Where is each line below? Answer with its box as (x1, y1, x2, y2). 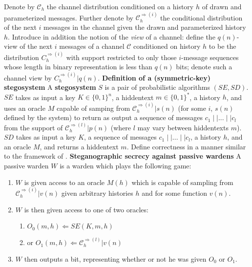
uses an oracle (4, 103, 45, 113)
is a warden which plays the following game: (60, 161, 191, 171)
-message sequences (181, 52, 239, 62)
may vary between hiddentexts (137, 122, 229, 132)
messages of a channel (59, 41, 125, 51)
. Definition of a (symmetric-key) (98, 72, 210, 82)
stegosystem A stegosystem (4, 82, 96, 92)
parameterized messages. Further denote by (4, 12, 134, 22)
